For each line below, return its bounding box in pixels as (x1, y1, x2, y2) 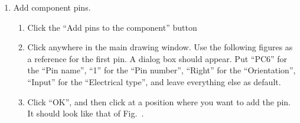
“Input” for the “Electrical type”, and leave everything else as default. (27, 75, 281, 88)
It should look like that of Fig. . (27, 107, 144, 119)
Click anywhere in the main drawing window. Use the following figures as (27, 41, 293, 53)
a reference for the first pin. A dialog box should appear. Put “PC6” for (27, 52, 288, 64)
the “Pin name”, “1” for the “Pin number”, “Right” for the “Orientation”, (27, 64, 296, 76)
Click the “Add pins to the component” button (27, 21, 197, 33)
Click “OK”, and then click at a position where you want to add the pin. (27, 95, 291, 108)
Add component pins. (13, 1, 91, 13)
